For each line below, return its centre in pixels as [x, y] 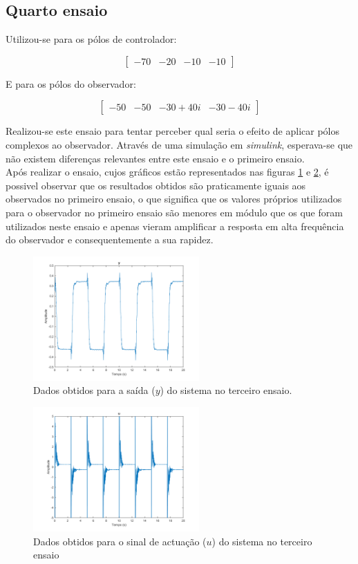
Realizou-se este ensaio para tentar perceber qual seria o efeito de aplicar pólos [172, 131]
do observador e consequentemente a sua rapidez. [110, 239]
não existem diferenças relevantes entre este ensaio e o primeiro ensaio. [155, 158]
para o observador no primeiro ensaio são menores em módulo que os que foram [174, 212]
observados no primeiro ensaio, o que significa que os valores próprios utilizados [174, 199]
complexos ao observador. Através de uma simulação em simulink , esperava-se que [179, 144]
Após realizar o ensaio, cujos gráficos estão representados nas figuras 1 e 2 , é [167, 172]
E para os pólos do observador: [71, 83]
